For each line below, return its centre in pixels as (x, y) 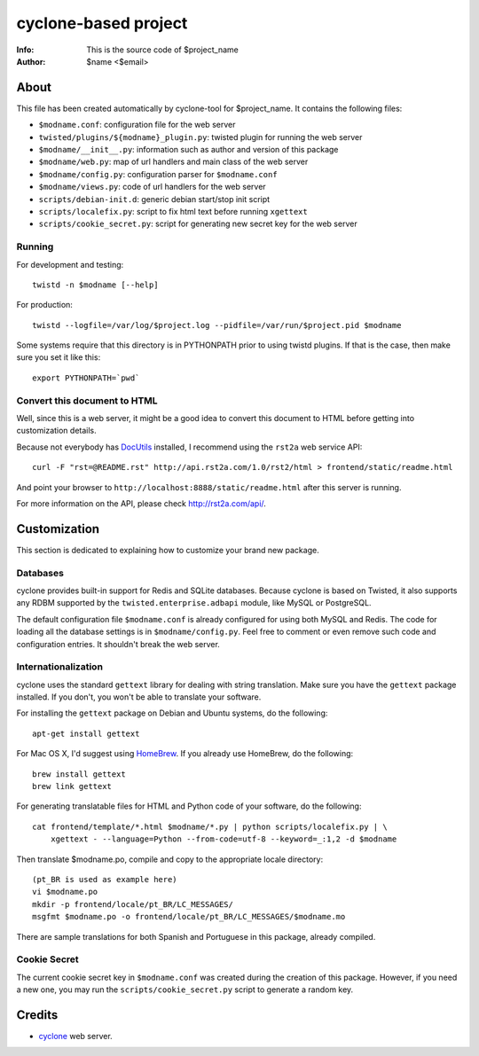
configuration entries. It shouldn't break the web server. (118, 644)
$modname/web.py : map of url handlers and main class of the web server (173, 162)
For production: (44, 305)
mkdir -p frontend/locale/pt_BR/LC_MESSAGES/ (133, 904)
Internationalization (60, 667)
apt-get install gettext (86, 733)
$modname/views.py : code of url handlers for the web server (152, 187)
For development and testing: (70, 264)
